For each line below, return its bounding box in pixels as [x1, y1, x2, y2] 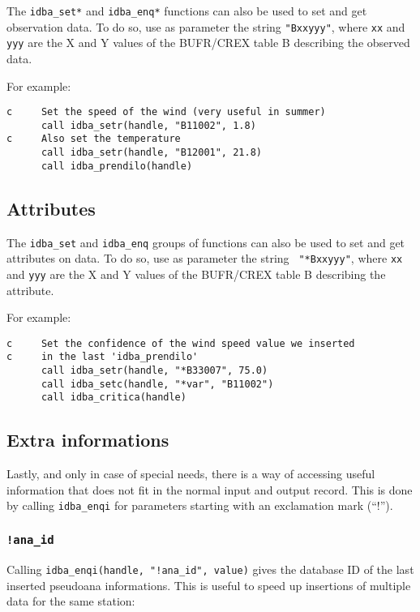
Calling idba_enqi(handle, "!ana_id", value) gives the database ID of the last [6, 560, 414, 577]
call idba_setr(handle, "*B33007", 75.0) [41, 365, 268, 377]
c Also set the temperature [6, 133, 181, 145]
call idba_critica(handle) [41, 392, 186, 404]
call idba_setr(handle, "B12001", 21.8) [41, 147, 262, 159]
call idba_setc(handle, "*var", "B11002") [41, 378, 274, 390]
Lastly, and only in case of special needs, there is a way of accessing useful [6, 465, 375, 482]
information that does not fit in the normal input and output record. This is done [6, 481, 413, 498]
